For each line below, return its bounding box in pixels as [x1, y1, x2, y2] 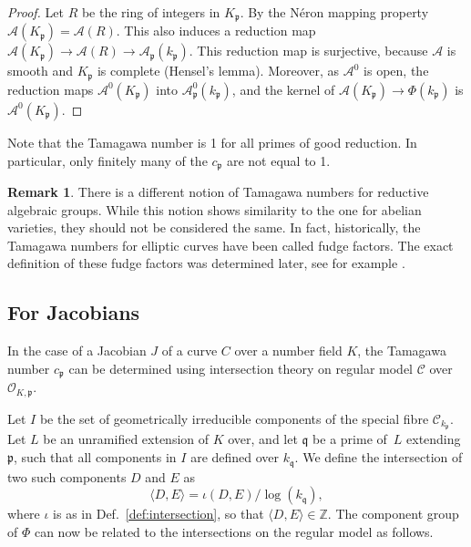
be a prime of [312, 429, 387, 449]
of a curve [161, 341, 218, 360]
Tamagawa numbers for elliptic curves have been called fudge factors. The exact [7, 235, 454, 254]
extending [406, 429, 461, 449]
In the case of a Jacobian [7, 341, 147, 360]
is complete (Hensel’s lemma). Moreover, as [97, 61, 340, 80]
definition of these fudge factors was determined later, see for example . [7, 253, 405, 273]
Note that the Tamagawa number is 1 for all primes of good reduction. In [7, 132, 417, 151]
